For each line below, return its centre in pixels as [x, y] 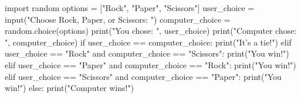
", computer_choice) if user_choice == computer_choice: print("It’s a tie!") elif [148, 42]
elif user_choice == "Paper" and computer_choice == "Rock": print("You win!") [150, 64]
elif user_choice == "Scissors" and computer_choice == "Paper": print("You [143, 76]
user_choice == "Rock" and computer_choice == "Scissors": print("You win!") [147, 53]
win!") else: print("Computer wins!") [70, 88]
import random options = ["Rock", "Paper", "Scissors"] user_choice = [130, 8]
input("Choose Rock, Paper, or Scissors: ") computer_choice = [118, 19]
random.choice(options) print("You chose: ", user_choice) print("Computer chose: [151, 31]
